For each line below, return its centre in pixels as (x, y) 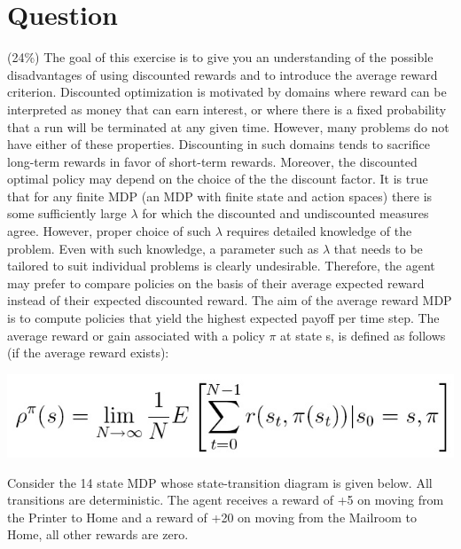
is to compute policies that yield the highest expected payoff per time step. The (223, 318)
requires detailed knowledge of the (319, 231)
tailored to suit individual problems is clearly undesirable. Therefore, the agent (221, 266)
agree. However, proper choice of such (109, 231)
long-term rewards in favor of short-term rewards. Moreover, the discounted (212, 161)
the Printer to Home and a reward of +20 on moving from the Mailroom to (212, 517)
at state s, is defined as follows (363, 335)
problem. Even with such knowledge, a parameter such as (163, 248)
